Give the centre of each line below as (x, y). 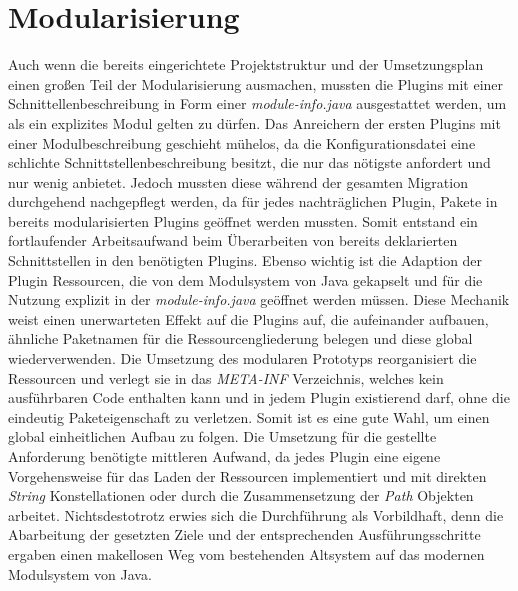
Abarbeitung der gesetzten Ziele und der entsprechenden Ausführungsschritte (244, 534)
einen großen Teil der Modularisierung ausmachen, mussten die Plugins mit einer (256, 83)
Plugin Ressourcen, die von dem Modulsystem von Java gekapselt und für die (245, 279)
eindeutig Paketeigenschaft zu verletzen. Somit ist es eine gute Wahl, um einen (249, 416)
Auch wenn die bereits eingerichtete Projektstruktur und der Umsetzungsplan (246, 64)
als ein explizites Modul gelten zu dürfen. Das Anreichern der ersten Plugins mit (254, 122)
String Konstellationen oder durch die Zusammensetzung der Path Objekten (241, 495)
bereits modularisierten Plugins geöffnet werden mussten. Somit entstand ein (243, 220)
